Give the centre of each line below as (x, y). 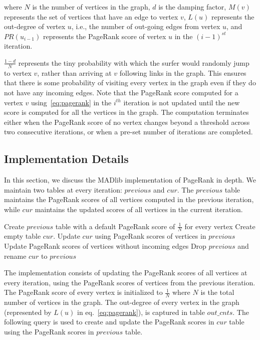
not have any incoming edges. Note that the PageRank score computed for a (121, 92)
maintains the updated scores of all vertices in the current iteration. (139, 209)
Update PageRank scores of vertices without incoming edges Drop (105, 245)
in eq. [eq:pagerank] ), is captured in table (141, 312)
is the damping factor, (192, 7)
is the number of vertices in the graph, (91, 7)
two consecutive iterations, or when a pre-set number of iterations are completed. (128, 132)
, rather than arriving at (74, 72)
